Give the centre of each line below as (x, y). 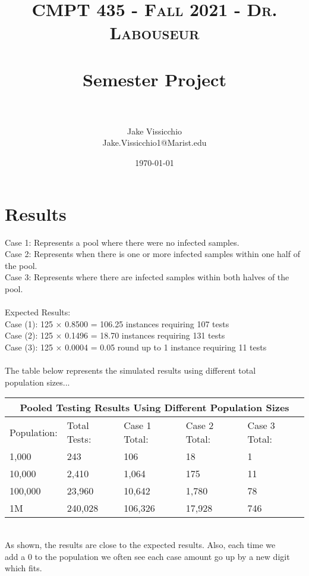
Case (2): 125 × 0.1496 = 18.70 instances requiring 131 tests (115, 335)
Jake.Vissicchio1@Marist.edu (154, 143)
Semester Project (154, 79)
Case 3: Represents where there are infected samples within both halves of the (147, 277)
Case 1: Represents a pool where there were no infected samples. (122, 242)
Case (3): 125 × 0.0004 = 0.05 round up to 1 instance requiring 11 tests (136, 347)
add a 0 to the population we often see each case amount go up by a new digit (147, 556)
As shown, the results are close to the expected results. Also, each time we (140, 544)
